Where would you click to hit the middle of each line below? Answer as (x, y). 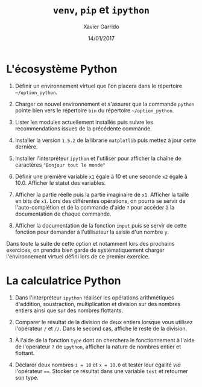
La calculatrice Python (64, 280)
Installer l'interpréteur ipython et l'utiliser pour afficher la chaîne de (98, 158)
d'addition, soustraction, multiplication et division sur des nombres (98, 304)
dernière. (26, 146)
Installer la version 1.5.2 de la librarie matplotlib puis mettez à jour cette (106, 140)
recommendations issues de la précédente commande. (83, 128)
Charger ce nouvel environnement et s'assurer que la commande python (105, 104)
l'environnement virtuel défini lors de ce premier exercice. (78, 256)
